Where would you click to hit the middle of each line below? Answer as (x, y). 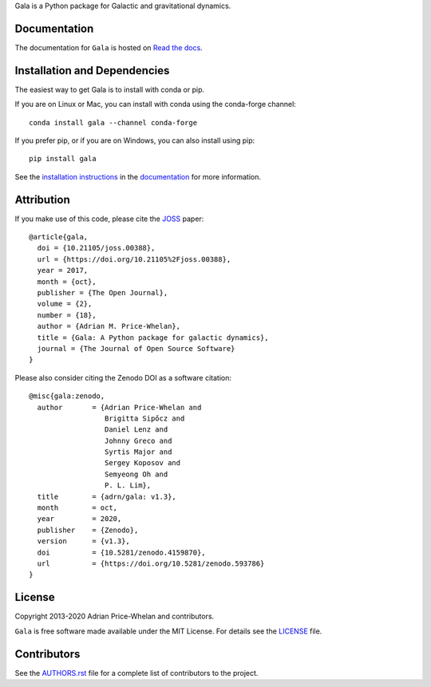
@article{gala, (59, 237)
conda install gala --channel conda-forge (113, 122)
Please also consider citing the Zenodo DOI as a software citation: (123, 377)
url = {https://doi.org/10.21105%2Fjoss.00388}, (134, 259)
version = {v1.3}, (84, 541)
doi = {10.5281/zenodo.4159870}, (122, 552)
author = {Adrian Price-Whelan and (119, 407)
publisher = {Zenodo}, (88, 530)
